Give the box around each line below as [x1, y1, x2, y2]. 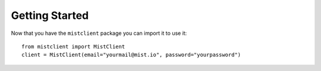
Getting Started [11, 9, 89, 22]
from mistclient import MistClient [21, 43, 125, 50]
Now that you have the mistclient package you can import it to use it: [11, 30, 187, 37]
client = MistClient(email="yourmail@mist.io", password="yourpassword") [21, 51, 241, 59]
